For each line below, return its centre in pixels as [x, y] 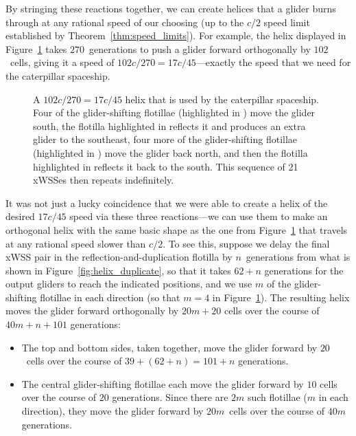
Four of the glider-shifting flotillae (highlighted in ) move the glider [174, 112]
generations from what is [298, 257]
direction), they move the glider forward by [112, 411]
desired [20, 216]
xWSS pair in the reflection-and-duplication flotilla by [119, 257]
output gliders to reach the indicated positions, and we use [129, 284]
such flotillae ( [277, 397]
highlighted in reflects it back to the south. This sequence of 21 [166, 166]
